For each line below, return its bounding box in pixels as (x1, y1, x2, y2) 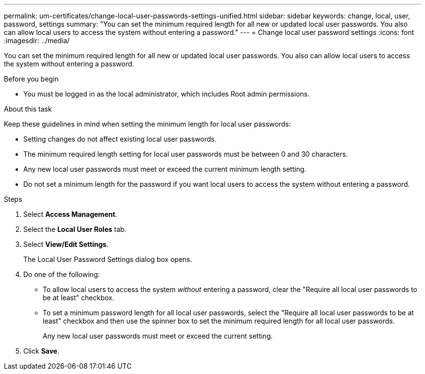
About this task (4, 105, 52, 113)
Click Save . (23, 347, 60, 355)
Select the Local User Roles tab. (23, 225, 127, 233)
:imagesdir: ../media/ (4, 36, 70, 45)
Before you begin (4, 75, 59, 83)
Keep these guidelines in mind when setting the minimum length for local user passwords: (4, 120, 291, 128)
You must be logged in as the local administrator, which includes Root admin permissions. (23, 90, 310, 98)
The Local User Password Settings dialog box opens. (23, 255, 193, 263)
